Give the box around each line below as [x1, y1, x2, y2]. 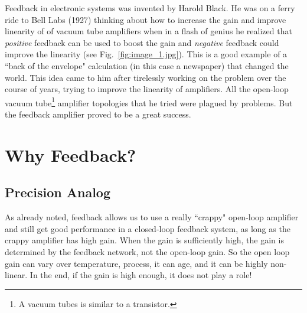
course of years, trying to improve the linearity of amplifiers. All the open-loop [5, 83, 289, 95]
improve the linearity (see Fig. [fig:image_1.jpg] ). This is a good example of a [5, 48, 288, 60]
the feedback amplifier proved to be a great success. [5, 108, 191, 120]
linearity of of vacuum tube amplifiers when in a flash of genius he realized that [5, 25, 292, 37]
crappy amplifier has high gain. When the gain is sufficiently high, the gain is [5, 234, 284, 246]
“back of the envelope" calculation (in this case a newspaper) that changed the [5, 59, 289, 71]
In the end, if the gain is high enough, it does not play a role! [30, 269, 252, 281]
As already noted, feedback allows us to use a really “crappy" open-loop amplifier [5, 211, 299, 223]
